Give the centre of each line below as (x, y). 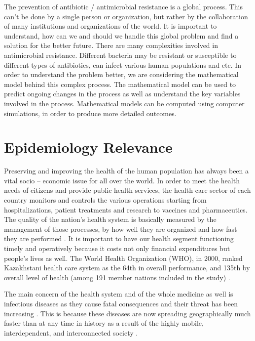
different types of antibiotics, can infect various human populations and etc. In (123, 64)
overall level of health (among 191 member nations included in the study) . (117, 277)
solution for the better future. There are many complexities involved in (111, 45)
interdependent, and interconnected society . (71, 332)
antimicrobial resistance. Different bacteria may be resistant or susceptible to (120, 55)
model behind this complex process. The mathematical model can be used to (120, 84)
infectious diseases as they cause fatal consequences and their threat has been (121, 303)
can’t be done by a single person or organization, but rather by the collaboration (126, 16)
